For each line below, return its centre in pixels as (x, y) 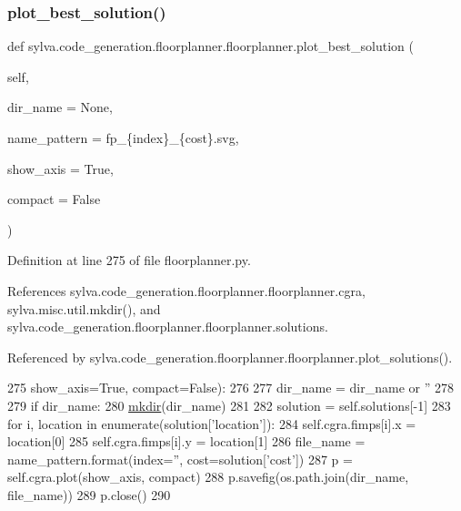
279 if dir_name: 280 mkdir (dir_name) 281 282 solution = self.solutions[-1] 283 (229, 405)
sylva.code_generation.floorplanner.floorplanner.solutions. (168, 327)
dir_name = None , (60, 107)
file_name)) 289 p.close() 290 (89, 494)
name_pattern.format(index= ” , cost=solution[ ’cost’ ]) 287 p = (180, 459)
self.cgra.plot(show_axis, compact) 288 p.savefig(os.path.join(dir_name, (208, 477)
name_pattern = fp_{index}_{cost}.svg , (123, 138)
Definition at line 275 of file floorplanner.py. (129, 260)
